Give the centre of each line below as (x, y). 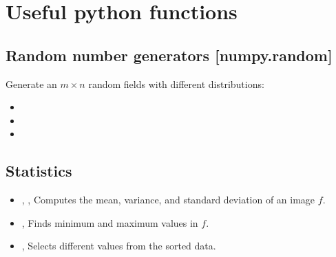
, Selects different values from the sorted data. (119, 246)
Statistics (39, 171)
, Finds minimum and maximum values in (110, 222)
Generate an (31, 83)
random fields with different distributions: (176, 83)
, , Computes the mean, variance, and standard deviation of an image (168, 200)
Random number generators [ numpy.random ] (169, 55)
